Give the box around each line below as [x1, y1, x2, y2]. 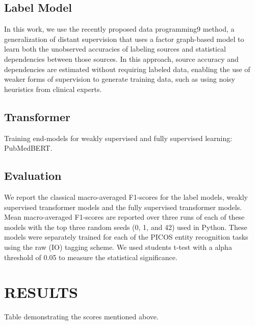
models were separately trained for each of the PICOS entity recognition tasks [4, 231, 248, 242]
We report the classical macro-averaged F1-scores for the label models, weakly [4, 191, 248, 202]
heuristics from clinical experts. [4, 83, 102, 94]
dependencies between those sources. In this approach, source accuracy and [4, 53, 239, 64]
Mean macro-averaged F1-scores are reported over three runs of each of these [4, 212, 245, 222]
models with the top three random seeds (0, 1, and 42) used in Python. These [4, 221, 247, 232]
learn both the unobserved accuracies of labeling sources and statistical [4, 43, 226, 54]
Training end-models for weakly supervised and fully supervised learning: [4, 132, 233, 143]
